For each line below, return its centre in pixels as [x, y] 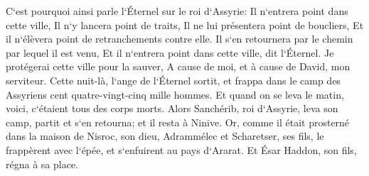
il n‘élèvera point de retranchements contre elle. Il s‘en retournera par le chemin [180, 39]
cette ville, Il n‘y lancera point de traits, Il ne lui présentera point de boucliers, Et [185, 24]
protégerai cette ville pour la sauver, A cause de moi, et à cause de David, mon [178, 66]
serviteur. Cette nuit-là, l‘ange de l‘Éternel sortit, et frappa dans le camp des [173, 80]
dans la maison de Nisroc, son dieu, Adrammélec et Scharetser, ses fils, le [165, 136]
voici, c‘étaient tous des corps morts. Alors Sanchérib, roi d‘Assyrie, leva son [172, 108]
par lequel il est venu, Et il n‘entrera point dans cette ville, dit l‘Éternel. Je [170, 52]
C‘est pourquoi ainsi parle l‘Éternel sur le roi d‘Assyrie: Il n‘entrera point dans [177, 11]
